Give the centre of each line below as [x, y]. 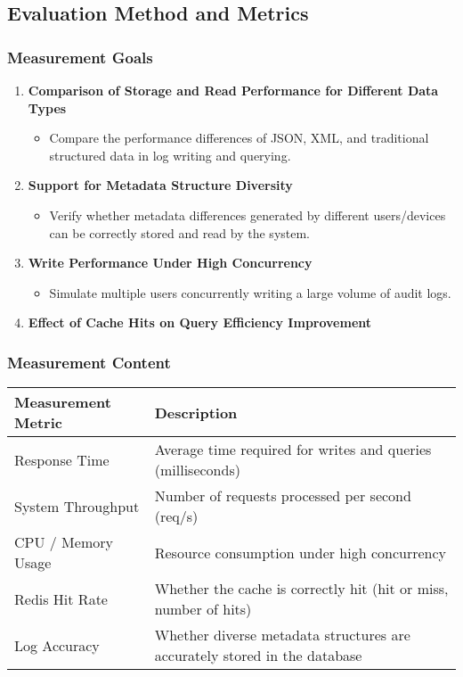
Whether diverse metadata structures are [282, 635]
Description [196, 412]
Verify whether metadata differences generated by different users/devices [248, 215]
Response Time [62, 459]
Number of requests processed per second [283, 496]
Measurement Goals [80, 57]
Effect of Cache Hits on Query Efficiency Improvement [200, 322]
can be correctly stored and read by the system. [180, 232]
